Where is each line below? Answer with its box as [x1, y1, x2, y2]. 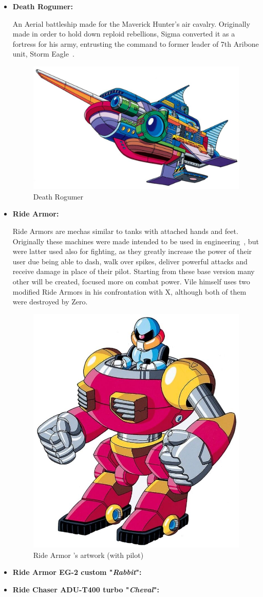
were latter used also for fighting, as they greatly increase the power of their [12, 246, 252, 257]
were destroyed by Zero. [12, 296, 88, 307]
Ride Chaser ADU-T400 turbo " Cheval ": [12, 584, 159, 594]
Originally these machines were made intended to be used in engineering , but [12, 236, 259, 246]
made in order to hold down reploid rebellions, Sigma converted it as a [12, 28, 235, 39]
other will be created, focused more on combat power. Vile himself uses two [12, 276, 250, 287]
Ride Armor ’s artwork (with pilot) [33, 549, 144, 560]
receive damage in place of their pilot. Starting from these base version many [12, 266, 255, 277]
